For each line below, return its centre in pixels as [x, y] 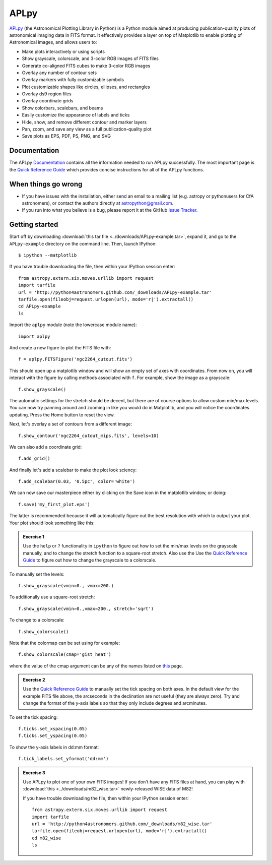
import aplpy [34, 336]
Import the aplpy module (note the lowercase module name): [73, 325]
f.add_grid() [34, 458]
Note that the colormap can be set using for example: [65, 643]
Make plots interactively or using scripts [63, 51]
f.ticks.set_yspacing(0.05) [53, 736]
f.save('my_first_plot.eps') [54, 504]
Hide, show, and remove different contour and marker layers [84, 122]
